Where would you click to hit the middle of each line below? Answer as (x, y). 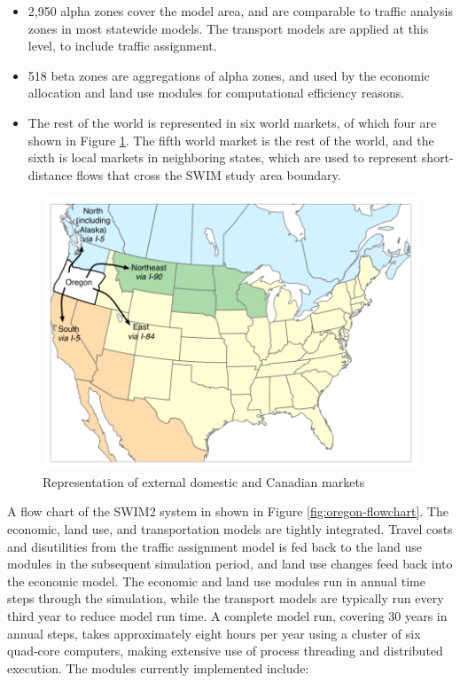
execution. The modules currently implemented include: (158, 667)
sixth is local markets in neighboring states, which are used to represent (223, 157)
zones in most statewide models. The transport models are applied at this (228, 28)
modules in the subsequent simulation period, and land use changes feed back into (230, 564)
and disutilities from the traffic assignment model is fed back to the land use (214, 546)
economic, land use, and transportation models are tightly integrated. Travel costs (230, 528)
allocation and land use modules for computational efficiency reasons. (216, 93)
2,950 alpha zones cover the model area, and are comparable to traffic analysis (240, 11)
